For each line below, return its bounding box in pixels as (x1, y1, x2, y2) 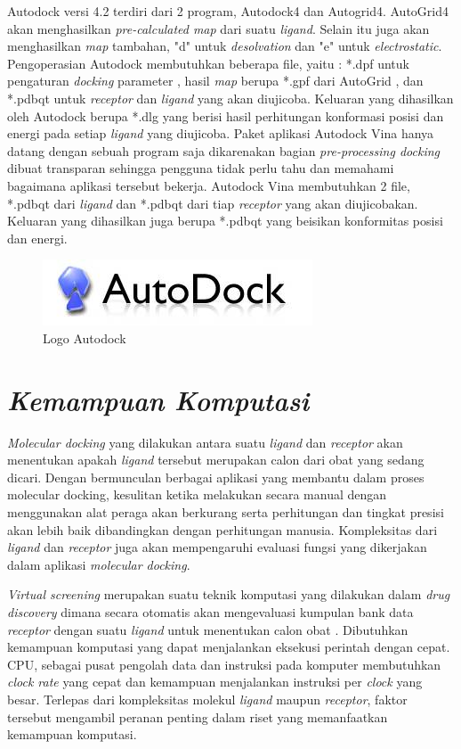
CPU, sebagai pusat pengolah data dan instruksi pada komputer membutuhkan (7, 654, 441, 673)
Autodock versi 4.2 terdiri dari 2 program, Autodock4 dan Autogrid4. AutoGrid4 (7, 2, 449, 20)
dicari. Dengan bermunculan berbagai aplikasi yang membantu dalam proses (7, 467, 425, 486)
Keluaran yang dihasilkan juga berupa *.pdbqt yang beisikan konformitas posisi (7, 211, 443, 230)
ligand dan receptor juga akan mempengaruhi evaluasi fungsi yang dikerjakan (7, 538, 427, 556)
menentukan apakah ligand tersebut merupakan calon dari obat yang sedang (7, 450, 425, 469)
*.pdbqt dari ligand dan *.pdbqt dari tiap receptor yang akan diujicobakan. (7, 193, 418, 212)
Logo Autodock (43, 328, 126, 347)
